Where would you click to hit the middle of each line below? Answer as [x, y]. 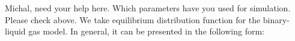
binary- [276, 19]
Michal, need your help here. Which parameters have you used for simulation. [148, 8]
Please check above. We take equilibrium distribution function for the [133, 19]
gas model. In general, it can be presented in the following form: [146, 31]
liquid [15, 31]
